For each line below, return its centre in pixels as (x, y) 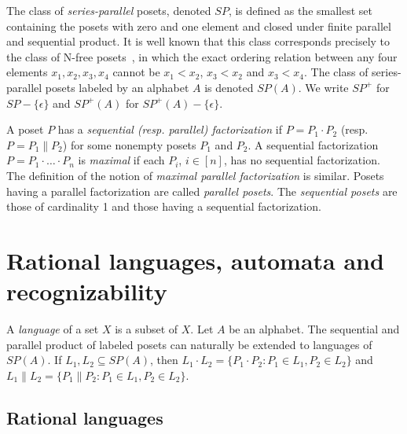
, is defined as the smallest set (300, 10)
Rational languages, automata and (195, 260)
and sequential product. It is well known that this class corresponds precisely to (198, 41)
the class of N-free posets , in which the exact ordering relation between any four (202, 56)
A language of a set (53, 329)
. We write (323, 87)
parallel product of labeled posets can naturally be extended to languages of (189, 344)
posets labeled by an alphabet (117, 87)
